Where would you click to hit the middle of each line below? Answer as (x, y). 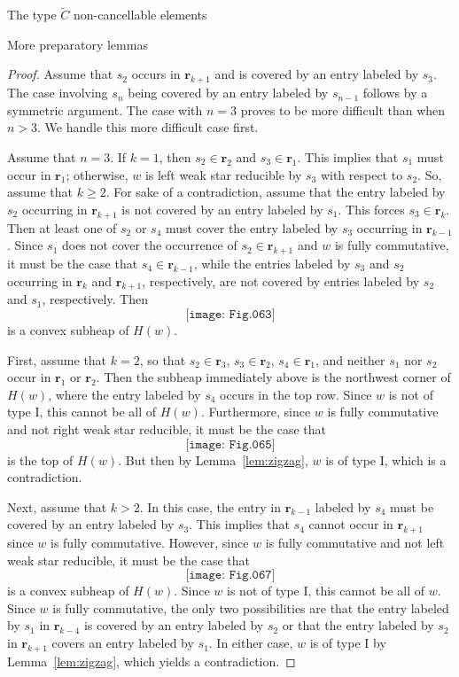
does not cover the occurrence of (150, 245)
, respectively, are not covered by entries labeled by (281, 280)
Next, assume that (57, 506)
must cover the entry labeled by (252, 227)
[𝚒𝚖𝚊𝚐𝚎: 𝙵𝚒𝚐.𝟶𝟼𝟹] (230, 314)
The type (32, 15)
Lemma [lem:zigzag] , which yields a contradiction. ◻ (152, 661)
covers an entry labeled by (123, 643)
